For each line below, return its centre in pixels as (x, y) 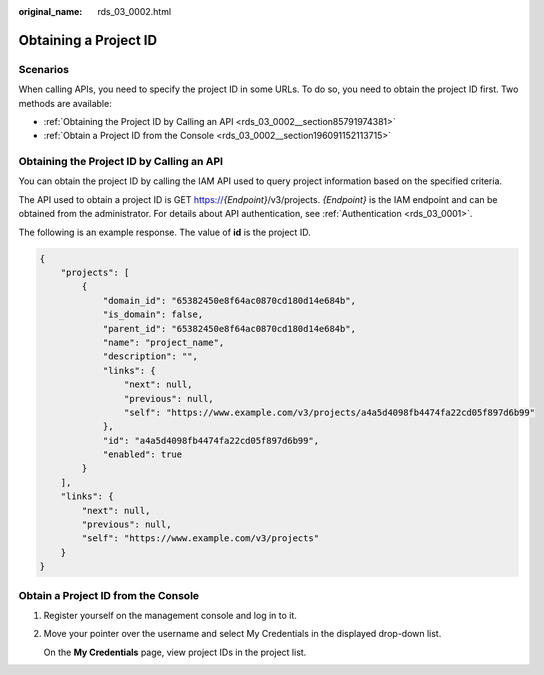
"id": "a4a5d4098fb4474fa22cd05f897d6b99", (211, 440)
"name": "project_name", (163, 342)
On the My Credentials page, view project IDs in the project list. (175, 652)
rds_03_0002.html (134, 11)
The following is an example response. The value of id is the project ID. (164, 232)
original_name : (50, 11)
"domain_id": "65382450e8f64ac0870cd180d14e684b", (229, 300)
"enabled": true (142, 454)
